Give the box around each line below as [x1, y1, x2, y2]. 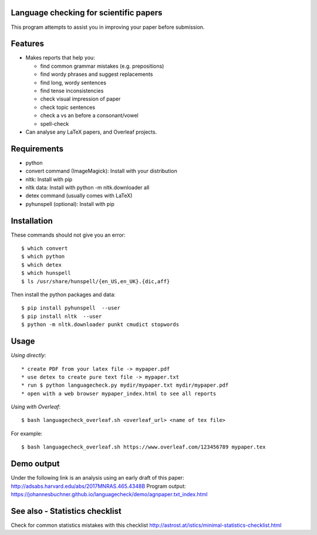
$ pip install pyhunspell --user [21, 305, 120, 311]
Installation [11, 215, 53, 226]
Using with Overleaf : [11, 403, 61, 410]
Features [11, 39, 44, 49]
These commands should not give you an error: [11, 231, 126, 238]
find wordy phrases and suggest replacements [40, 71, 153, 78]
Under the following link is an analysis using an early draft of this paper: [11, 474, 184, 481]
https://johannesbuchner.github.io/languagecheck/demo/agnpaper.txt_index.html [11, 490, 208, 497]
